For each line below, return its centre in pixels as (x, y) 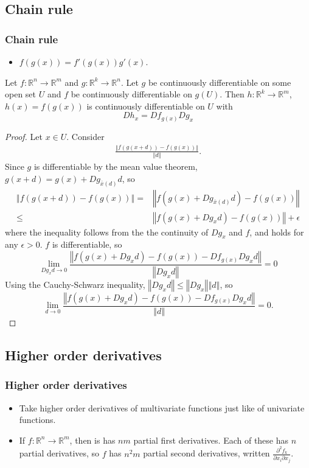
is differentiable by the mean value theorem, (116, 166)
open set (21, 94)
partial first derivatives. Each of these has (211, 440)
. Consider (85, 136)
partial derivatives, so (59, 453)
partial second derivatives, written (207, 453)
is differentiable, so (87, 244)
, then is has (92, 440)
